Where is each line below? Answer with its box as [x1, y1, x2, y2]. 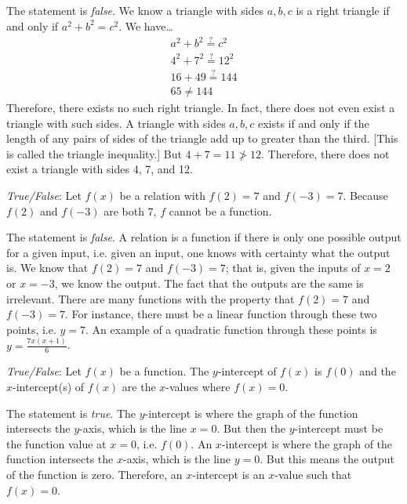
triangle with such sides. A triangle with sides [6, 114, 226, 131]
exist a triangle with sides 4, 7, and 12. [6, 161, 193, 177]
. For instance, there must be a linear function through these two [64, 306, 377, 322]
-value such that [274, 466, 352, 482]
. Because [343, 187, 388, 203]
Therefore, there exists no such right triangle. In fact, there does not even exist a [6, 99, 395, 115]
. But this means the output [260, 451, 395, 467]
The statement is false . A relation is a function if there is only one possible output [6, 229, 402, 245]
